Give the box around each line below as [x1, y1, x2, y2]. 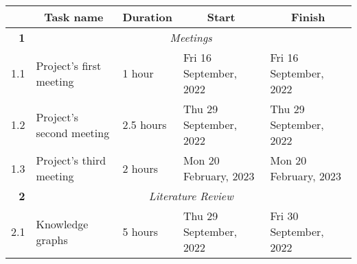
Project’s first [36, 57, 102, 73]
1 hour [122, 65, 154, 81]
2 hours [122, 160, 159, 176]
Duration [122, 9, 172, 25]
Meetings [170, 29, 212, 45]
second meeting [36, 124, 110, 141]
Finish [290, 9, 325, 25]
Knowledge [36, 215, 89, 232]
